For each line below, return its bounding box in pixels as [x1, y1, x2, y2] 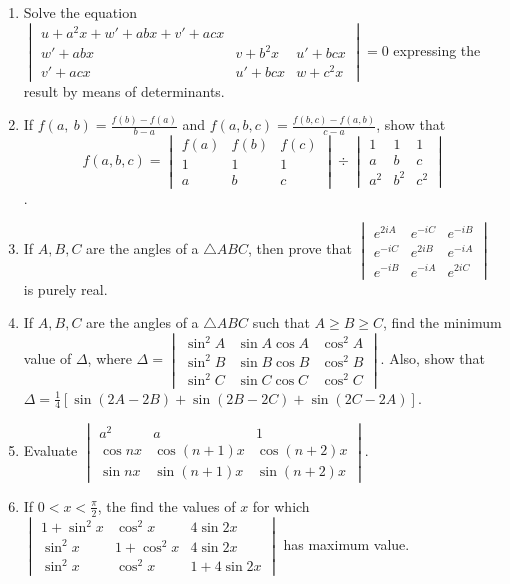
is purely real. [23, 278, 108, 299]
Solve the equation [23, 2, 137, 22]
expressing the [393, 39, 481, 60]
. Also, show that [380, 348, 485, 369]
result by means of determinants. [23, 80, 225, 101]
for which [252, 495, 310, 516]
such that [252, 312, 310, 333]
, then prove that [247, 238, 352, 259]
